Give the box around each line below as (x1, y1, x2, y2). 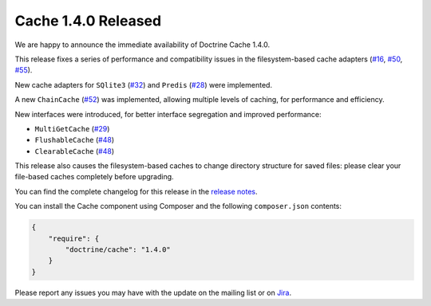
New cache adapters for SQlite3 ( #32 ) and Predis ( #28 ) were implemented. (14, 80, 273, 89)
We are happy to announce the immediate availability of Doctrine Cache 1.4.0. (14, 40, 271, 49)
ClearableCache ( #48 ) (34, 146, 115, 155)
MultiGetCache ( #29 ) (34, 124, 110, 133)
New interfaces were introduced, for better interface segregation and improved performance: (14, 109, 322, 119)
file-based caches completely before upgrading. (14, 172, 175, 182)
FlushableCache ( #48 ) (34, 135, 115, 145)
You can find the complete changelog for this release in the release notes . (14, 186, 259, 196)
